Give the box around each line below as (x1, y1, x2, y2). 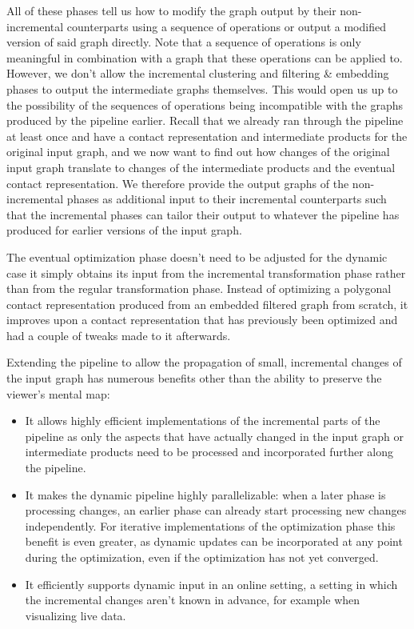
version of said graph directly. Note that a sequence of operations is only (6, 34, 361, 50)
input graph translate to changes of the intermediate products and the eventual (6, 158, 396, 175)
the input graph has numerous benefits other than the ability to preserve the (6, 370, 382, 387)
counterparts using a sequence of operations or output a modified (66, 18, 386, 34)
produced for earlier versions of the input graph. (6, 222, 242, 238)
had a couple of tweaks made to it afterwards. (6, 327, 231, 343)
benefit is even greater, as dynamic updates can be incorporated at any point (25, 533, 403, 550)
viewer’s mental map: (6, 385, 110, 402)
